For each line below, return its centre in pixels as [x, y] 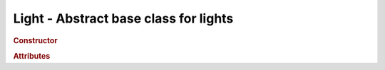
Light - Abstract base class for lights [123, 18]
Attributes [32, 56]
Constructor [35, 40]
